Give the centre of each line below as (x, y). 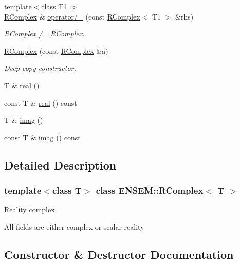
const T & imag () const (42, 137)
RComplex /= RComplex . (44, 34)
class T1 (54, 6)
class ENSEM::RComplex (150, 190)
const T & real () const (41, 102)
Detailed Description (60, 165)
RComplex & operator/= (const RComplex (72, 16)
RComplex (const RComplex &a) (56, 51)
